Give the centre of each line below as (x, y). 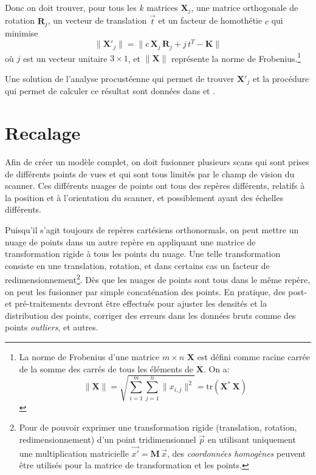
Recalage (43, 133)
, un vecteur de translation (97, 20)
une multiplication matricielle (74, 453)
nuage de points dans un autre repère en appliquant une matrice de (130, 241)
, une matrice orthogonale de (245, 7)
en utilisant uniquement (252, 439)
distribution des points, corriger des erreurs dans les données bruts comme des (150, 315)
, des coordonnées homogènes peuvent (237, 453)
